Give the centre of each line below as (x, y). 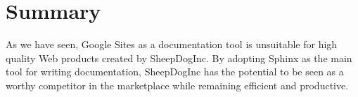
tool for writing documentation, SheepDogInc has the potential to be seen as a (175, 72)
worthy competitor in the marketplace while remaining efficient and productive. (177, 85)
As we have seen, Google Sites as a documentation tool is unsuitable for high (172, 44)
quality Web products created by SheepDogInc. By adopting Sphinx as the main (179, 58)
